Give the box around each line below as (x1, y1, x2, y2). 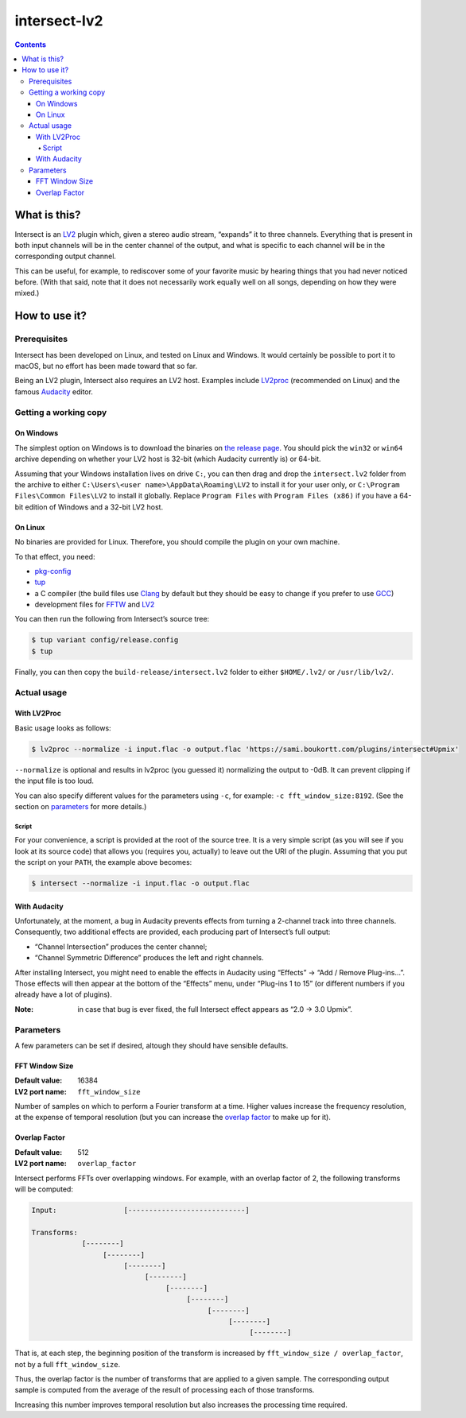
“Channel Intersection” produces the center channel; (34, 942, 208, 951)
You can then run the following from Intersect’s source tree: (14, 614, 210, 624)
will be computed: (14, 1184, 73, 1194)
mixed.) (14, 289, 40, 298)
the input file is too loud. (14, 776, 95, 786)
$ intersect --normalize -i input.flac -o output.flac (31, 879, 250, 888)
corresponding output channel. (14, 251, 117, 262)
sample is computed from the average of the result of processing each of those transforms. (14, 1385, 315, 1395)
